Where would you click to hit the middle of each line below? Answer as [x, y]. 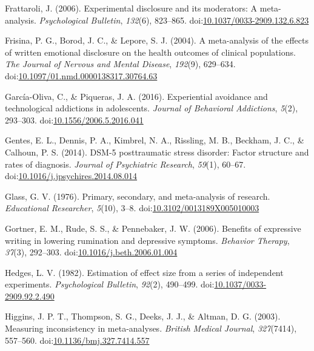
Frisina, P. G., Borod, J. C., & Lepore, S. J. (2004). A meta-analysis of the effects [157, 40]
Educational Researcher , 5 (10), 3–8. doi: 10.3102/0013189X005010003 [132, 208]
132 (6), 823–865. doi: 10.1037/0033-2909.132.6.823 [217, 20]
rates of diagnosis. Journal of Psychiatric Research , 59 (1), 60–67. [125, 164]
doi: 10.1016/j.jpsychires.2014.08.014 [71, 176]
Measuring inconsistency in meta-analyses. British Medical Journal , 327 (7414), [151, 328]
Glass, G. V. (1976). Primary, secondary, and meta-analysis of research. [138, 196]
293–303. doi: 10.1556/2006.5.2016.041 [74, 120]
